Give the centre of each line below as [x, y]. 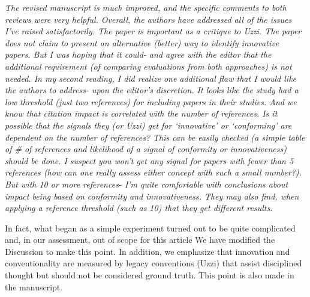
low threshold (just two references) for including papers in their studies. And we [151, 101]
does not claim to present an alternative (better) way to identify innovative [142, 42]
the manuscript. [34, 286]
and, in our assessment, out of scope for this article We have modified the [140, 240]
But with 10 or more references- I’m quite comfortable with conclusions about [147, 184]
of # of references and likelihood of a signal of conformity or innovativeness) [146, 149]
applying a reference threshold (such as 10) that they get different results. [139, 208]
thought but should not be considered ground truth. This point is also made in [150, 275]
